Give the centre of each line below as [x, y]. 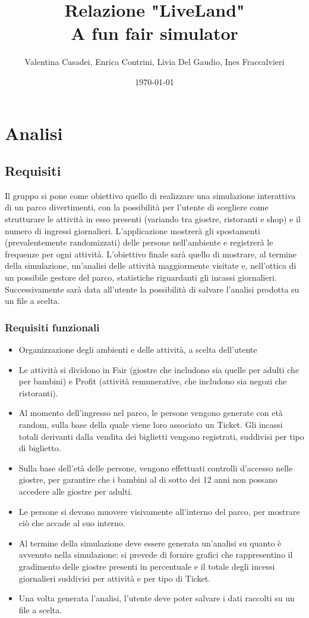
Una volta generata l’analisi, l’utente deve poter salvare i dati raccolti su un [157, 598]
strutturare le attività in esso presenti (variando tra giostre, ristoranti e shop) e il [153, 219]
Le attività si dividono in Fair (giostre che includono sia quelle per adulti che [159, 369]
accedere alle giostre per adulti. [75, 491]
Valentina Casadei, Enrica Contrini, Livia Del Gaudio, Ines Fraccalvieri [154, 62]
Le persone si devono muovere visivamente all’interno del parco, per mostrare [159, 511]
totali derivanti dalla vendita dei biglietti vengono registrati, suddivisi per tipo [161, 436]
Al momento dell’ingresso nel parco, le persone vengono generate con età [151, 413]
